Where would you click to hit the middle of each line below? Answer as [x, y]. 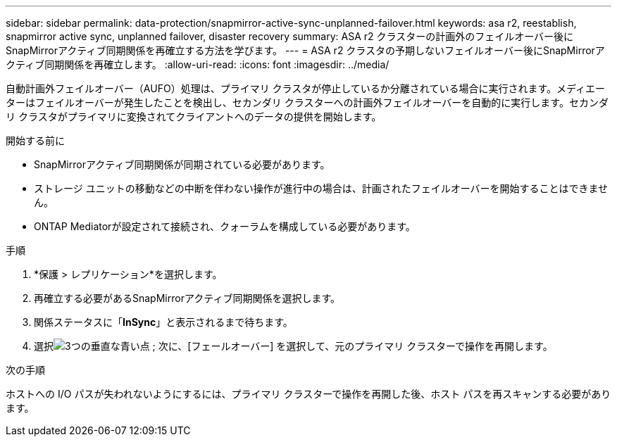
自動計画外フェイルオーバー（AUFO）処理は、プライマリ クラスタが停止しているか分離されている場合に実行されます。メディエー [306, 88]
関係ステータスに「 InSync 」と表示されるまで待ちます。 [163, 322]
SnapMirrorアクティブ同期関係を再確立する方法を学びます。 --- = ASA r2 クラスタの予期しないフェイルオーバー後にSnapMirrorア [305, 50]
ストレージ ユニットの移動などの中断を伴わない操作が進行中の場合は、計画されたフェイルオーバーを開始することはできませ [321, 188]
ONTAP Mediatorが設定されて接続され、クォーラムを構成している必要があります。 [225, 226]
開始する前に [35, 140]
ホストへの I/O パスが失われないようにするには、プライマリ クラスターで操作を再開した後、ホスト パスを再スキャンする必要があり [308, 394]
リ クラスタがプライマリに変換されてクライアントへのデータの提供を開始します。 [194, 116]
